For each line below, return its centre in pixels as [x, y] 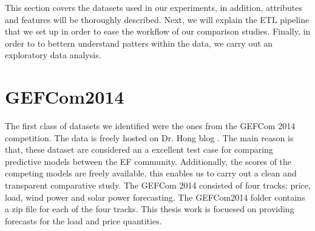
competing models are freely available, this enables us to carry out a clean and [151, 173]
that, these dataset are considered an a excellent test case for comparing [139, 149]
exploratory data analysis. [53, 55]
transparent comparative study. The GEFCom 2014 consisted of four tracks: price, [158, 185]
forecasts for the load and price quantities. [83, 220]
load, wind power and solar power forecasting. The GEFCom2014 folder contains [155, 197]
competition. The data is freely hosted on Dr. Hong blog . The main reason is [149, 137]
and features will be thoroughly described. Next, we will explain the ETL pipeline [157, 19]
